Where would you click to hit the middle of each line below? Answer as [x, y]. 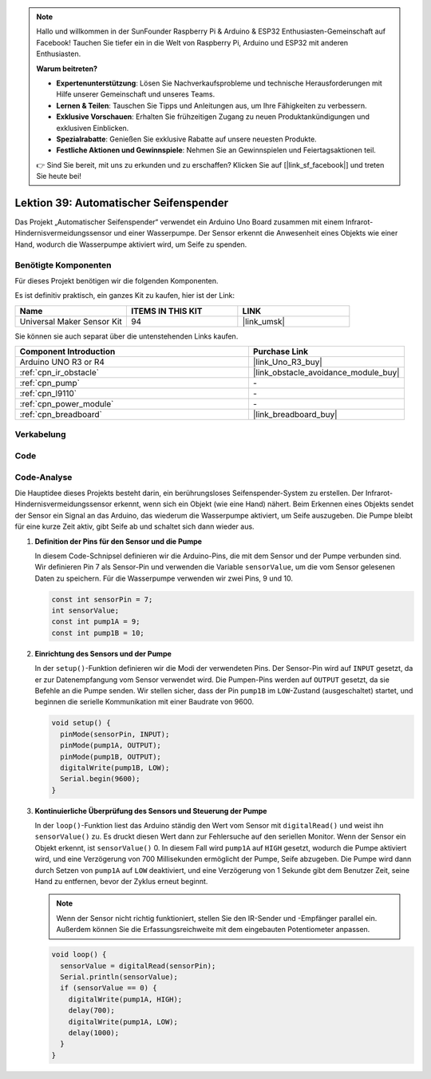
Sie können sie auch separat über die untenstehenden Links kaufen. [127, 336]
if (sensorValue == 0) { [109, 988]
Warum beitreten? [67, 69]
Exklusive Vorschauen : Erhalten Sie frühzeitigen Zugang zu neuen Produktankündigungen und [213, 117]
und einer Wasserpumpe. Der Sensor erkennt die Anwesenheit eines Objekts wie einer [256, 233]
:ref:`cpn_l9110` [48, 394]
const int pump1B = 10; [98, 633]
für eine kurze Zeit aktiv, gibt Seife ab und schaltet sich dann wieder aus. [134, 526]
